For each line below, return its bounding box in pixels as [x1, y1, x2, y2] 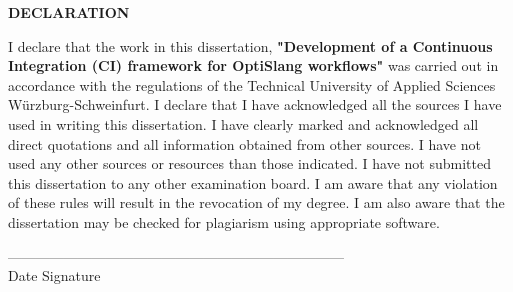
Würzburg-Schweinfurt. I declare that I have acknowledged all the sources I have [8, 94, 502, 115]
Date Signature [8, 265, 101, 286]
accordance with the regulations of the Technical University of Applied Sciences [8, 74, 496, 95]
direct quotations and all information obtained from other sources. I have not [8, 133, 481, 154]
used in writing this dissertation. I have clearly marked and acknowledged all [8, 113, 479, 134]
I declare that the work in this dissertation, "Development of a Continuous [8, 35, 493, 56]
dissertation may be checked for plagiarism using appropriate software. [8, 211, 440, 232]
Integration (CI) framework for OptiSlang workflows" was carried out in [8, 55, 499, 76]
